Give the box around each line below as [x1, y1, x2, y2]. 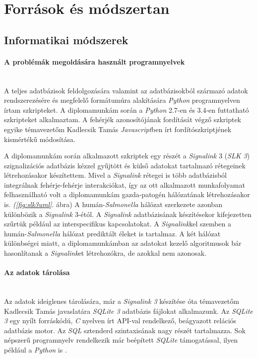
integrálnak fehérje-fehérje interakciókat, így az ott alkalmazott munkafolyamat [4, 179, 245, 190]
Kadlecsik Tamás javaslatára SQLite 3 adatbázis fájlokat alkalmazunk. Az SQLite [4, 305, 253, 316]
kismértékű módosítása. [4, 134, 75, 144]
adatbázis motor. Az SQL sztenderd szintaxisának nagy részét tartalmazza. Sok [4, 325, 246, 335]
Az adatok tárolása [4, 267, 70, 278]
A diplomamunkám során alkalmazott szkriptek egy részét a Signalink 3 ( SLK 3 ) [4, 150, 250, 161]
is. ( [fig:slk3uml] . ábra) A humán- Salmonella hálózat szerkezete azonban [4, 199, 222, 210]
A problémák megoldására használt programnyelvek [4, 56, 185, 67]
